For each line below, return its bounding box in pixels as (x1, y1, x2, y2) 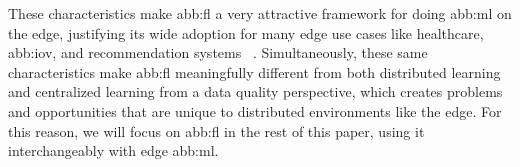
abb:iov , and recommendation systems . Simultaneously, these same (8, 42, 428, 63)
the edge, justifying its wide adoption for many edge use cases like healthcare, (8, 22, 484, 43)
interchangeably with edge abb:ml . (8, 140, 219, 161)
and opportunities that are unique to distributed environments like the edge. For (8, 100, 502, 121)
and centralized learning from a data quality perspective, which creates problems (8, 81, 503, 102)
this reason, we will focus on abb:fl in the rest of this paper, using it (8, 120, 425, 141)
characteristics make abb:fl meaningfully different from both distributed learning (8, 61, 501, 82)
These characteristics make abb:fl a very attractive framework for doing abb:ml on (8, 3, 512, 23)
